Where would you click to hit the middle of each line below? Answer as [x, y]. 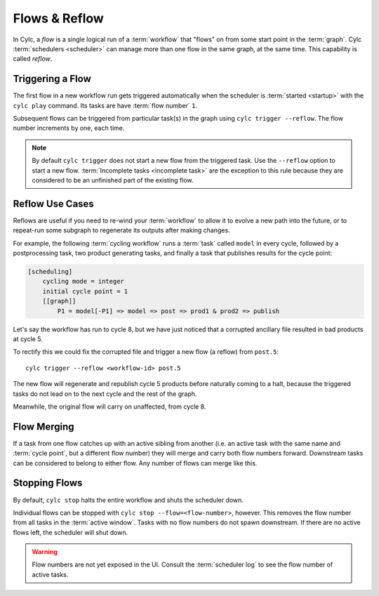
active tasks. [50, 574]
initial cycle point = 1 [85, 291]
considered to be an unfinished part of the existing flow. [113, 180]
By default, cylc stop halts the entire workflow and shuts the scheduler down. [128, 500]
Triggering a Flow [52, 79]
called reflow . [33, 59]
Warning [45, 552]
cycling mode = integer [83, 282]
